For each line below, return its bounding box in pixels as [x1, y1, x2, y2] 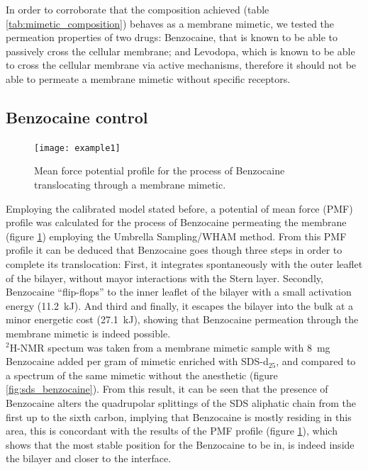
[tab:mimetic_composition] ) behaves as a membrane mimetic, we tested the [6, 16, 335, 30]
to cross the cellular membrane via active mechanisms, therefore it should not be [6, 57, 357, 72]
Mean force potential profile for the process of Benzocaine [34, 163, 285, 178]
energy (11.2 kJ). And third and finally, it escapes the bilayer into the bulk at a [6, 298, 354, 313]
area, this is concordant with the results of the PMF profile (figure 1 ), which [6, 423, 338, 438]
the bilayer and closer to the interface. [6, 451, 172, 466]
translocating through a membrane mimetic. [34, 177, 226, 192]
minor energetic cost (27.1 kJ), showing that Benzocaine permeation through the [6, 312, 359, 327]
